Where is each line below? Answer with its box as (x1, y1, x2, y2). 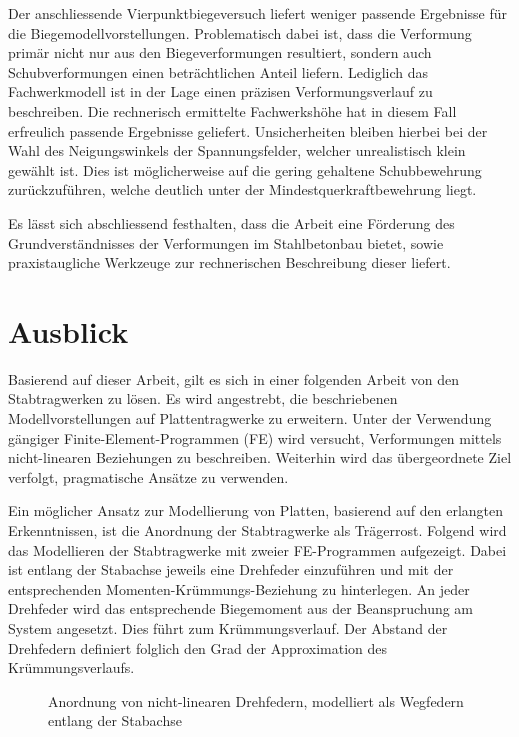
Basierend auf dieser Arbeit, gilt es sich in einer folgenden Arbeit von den (8, 368, 460, 389)
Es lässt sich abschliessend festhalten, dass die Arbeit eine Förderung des (8, 212, 455, 233)
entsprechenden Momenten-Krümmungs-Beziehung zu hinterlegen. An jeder (8, 578, 470, 599)
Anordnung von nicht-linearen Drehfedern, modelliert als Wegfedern (48, 690, 464, 711)
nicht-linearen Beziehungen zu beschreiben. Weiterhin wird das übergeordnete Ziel (8, 447, 512, 468)
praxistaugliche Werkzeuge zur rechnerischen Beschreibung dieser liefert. (8, 252, 451, 273)
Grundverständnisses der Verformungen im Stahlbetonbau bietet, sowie (8, 232, 444, 253)
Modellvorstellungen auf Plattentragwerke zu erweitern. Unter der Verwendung (8, 408, 492, 429)
